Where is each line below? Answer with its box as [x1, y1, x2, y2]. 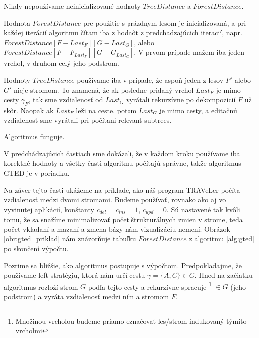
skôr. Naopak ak [4, 105, 54, 115]
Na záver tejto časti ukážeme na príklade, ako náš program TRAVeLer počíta [4, 184, 240, 195]
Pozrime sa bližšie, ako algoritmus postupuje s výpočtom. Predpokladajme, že [4, 260, 242, 270]
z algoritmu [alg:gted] [189, 233, 254, 244]
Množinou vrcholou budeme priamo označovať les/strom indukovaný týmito [15, 315, 247, 326]
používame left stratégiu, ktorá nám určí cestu [4, 270, 145, 280]
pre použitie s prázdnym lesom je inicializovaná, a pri [83, 17, 246, 28]
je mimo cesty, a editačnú [159, 105, 237, 115]
